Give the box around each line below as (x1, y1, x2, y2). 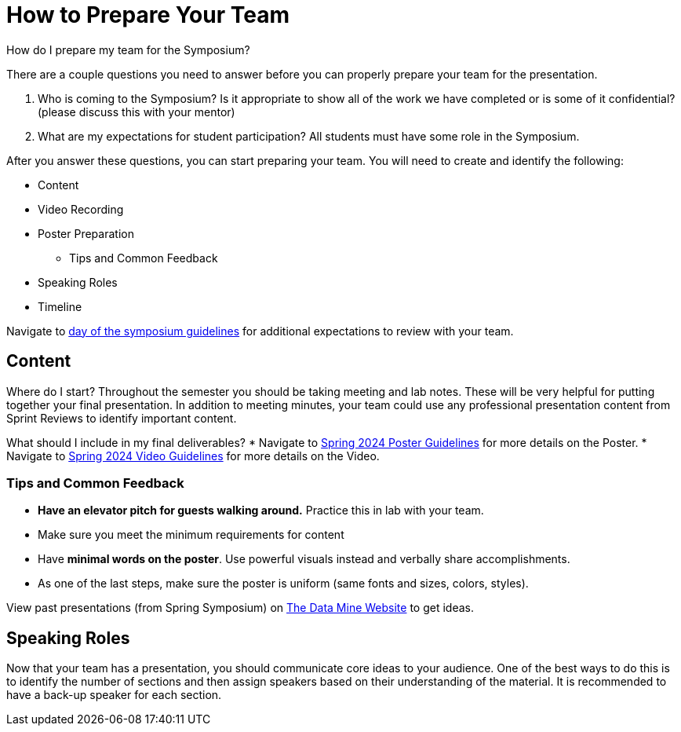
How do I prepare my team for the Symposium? (6, 42, 250, 57)
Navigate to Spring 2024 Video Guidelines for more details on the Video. (6, 448, 380, 463)
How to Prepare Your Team (6, 2, 290, 28)
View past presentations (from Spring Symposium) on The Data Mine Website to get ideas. (6, 601, 475, 615)
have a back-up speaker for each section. (6, 688, 222, 702)
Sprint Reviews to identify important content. (6, 411, 237, 425)
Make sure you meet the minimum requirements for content (38, 528, 344, 542)
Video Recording (38, 202, 124, 216)
